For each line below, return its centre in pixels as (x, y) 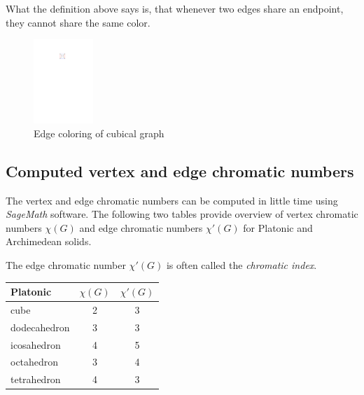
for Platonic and (278, 227)
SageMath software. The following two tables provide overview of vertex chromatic (182, 214)
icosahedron (36, 344)
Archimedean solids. (49, 241)
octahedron (35, 362)
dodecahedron (40, 327)
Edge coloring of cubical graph (99, 133)
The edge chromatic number (66, 264)
